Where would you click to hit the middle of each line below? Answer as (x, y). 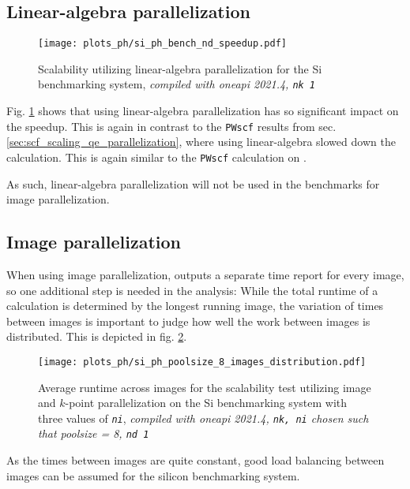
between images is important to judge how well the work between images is (188, 321)
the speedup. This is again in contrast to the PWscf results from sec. (171, 126)
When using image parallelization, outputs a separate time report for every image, (205, 274)
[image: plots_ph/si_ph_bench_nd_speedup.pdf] (162, 44)
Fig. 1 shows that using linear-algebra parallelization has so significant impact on (203, 111)
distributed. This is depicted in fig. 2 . (97, 336)
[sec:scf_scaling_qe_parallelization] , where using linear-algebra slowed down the (201, 142)
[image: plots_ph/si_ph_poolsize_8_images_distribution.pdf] (202, 362)
